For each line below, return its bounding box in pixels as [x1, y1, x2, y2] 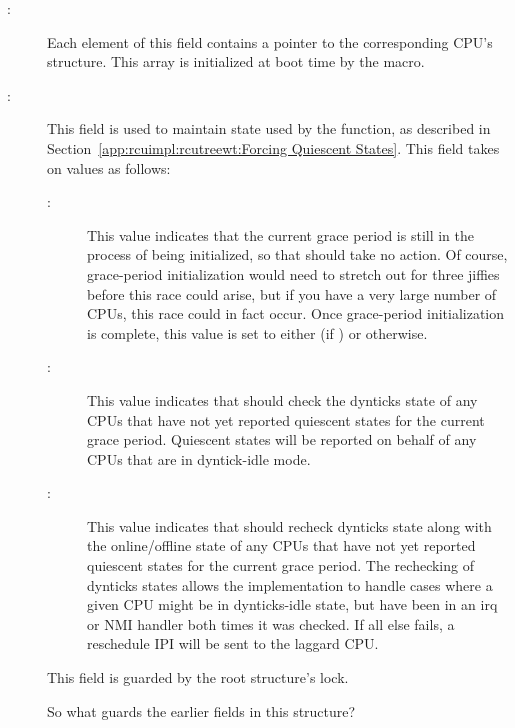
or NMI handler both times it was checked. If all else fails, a [87, 613, 455, 634]
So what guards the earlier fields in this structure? [47, 700, 356, 721]
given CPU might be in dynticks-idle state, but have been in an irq [87, 594, 498, 615]
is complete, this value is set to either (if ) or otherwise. [87, 322, 428, 343]
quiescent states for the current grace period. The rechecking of [87, 555, 474, 576]
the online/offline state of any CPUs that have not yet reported [87, 535, 476, 556]
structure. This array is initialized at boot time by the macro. [47, 51, 425, 72]
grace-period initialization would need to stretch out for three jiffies [87, 263, 500, 284]
